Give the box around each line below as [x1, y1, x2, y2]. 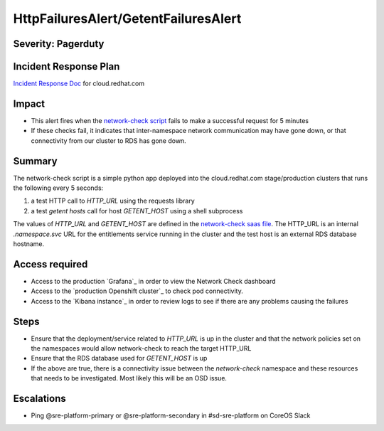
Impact [13, 97, 46, 110]
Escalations [13, 392, 67, 405]
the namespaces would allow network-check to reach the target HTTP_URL [31, 344, 252, 352]
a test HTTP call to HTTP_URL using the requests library [31, 196, 195, 206]
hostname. [13, 240, 45, 248]
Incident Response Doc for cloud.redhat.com [13, 79, 145, 88]
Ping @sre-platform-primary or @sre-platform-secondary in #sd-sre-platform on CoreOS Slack [31, 411, 311, 420]
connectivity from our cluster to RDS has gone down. [31, 136, 186, 145]
